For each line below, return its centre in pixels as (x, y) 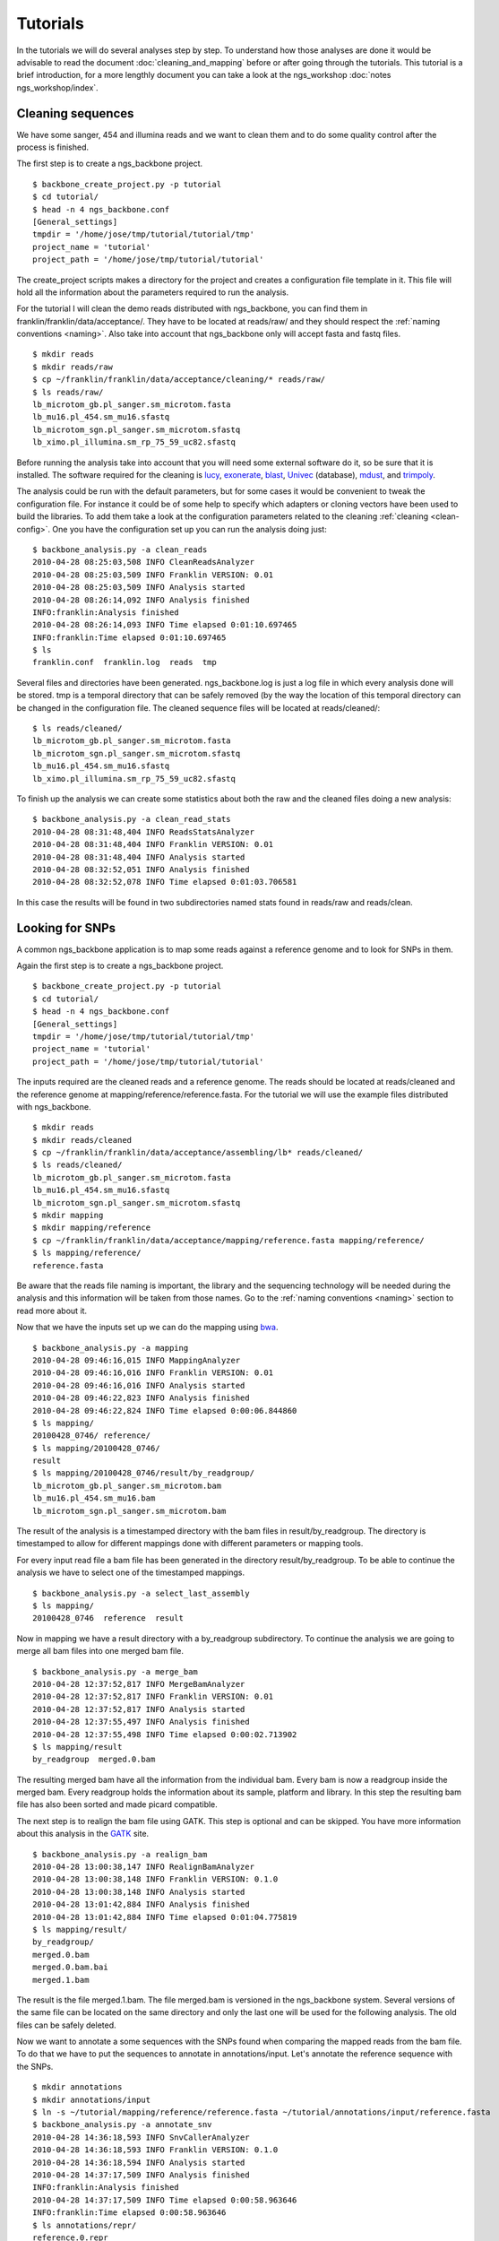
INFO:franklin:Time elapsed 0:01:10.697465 (129, 637)
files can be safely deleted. (66, 2025)
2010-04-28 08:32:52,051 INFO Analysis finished (141, 869)
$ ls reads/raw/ (68, 392)
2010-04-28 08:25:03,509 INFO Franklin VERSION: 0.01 (153, 575)
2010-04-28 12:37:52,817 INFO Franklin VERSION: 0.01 (153, 1697)
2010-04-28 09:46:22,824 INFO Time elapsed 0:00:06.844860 (165, 1410)
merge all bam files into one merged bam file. (100, 1651)
